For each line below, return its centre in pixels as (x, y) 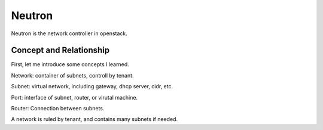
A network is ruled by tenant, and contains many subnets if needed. (95, 119)
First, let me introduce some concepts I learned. (70, 64)
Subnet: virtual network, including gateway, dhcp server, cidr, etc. (92, 86)
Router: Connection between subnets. (58, 109)
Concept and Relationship (60, 50)
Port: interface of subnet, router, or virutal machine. (74, 97)
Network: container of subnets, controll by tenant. (72, 75)
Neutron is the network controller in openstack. (69, 33)
